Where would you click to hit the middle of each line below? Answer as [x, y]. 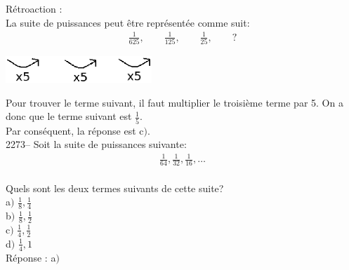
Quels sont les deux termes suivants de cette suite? [115, 188]
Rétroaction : [34, 8]
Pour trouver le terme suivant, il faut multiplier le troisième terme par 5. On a [174, 102]
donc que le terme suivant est [69, 116]
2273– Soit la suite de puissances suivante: [96, 144]
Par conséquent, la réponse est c [75, 130]
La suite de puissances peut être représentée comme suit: [128, 22]
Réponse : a [31, 257]
